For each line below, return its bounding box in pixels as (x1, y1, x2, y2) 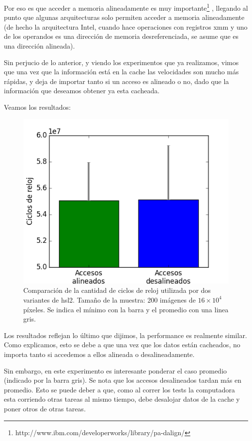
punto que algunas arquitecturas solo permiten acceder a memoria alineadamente (4, 12, 245, 22)
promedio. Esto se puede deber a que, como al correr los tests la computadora (4, 384, 235, 394)
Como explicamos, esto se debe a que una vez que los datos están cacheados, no (4, 339, 240, 350)
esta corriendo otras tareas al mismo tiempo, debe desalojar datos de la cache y (4, 394, 240, 404)
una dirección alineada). (4, 41, 75, 51)
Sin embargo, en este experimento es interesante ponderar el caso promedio (4, 365, 227, 375)
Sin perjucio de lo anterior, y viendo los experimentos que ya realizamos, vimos (4, 57, 239, 67)
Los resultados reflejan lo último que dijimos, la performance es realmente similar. (4, 330, 247, 340)
